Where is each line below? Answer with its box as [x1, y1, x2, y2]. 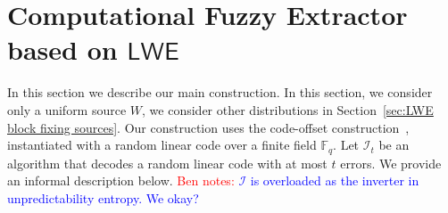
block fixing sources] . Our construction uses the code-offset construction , [7, 118, 410, 136]
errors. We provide [340, 153, 442, 172]
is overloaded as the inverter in [250, 171, 419, 190]
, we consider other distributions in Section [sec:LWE [142, 100, 434, 119]
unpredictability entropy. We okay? [7, 188, 199, 207]
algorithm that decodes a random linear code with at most [7, 153, 328, 172]
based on [7, 31, 118, 68]
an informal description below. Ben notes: [7, 171, 235, 190]
